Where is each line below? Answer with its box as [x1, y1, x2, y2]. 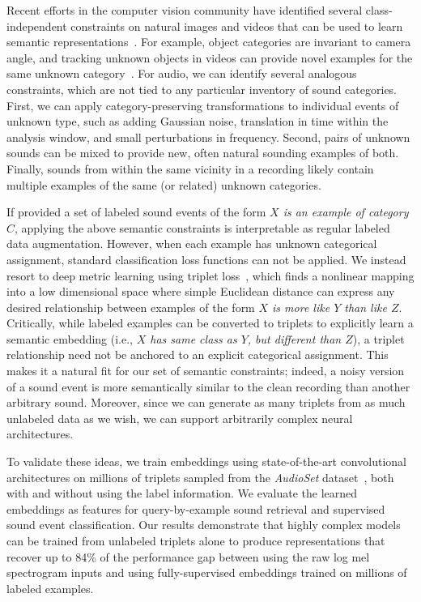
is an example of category [283, 203, 409, 220]
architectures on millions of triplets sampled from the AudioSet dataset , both [6, 468, 394, 485]
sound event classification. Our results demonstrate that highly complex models [6, 516, 401, 533]
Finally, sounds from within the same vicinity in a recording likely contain [6, 160, 374, 177]
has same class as [150, 330, 237, 347]
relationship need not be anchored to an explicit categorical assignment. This [6, 346, 389, 363]
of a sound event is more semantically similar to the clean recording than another [6, 378, 410, 395]
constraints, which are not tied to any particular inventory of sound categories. [6, 80, 398, 97]
